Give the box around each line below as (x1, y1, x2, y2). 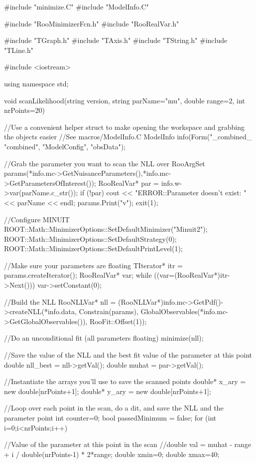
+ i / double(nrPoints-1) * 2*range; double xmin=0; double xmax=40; (4, 449, 220, 459)
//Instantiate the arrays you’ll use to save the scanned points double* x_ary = (4, 376, 246, 387)
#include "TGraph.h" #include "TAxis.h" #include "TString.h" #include (4, 35, 228, 45)
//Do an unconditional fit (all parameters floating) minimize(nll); (4, 333, 204, 343)
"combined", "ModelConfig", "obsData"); (4, 141, 126, 151)
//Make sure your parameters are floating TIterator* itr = (4, 260, 183, 270)
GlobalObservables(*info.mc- (140, 306, 228, 317)
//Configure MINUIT (4, 214, 70, 224)
